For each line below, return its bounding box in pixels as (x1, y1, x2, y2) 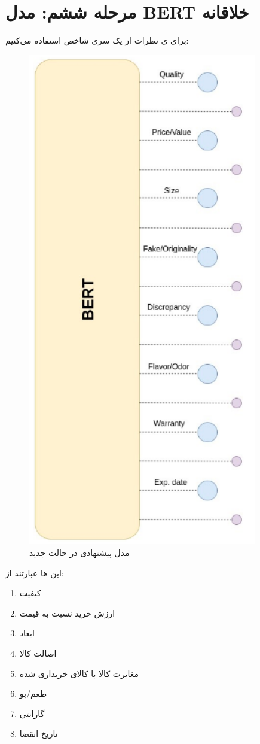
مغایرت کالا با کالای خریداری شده (19, 667, 139, 679)
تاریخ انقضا (19, 727, 58, 740)
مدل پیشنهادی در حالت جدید (29, 546, 130, 558)
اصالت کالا (19, 646, 57, 659)
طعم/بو (19, 687, 47, 700)
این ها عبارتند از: (5, 566, 64, 579)
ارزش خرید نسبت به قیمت (19, 606, 115, 619)
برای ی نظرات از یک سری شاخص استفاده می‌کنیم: (5, 34, 189, 47)
